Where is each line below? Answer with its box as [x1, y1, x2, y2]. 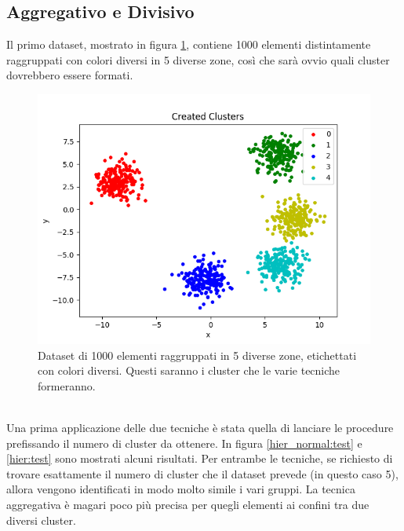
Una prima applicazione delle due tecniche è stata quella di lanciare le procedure [6, 419, 394, 435]
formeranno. [38, 377, 96, 394]
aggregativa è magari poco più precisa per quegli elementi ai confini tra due [6, 496, 369, 512]
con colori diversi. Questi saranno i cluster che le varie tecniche [38, 362, 340, 379]
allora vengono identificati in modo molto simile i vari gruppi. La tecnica [6, 481, 355, 497]
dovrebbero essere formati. [6, 67, 133, 83]
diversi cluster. [6, 511, 76, 528]
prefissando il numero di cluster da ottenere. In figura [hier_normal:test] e [6, 434, 362, 451]
